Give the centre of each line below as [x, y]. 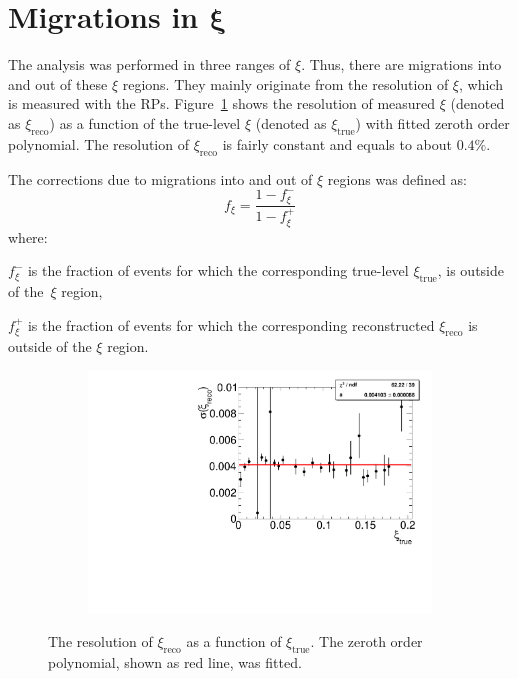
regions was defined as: [397, 178]
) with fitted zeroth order [432, 122]
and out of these [58, 83]
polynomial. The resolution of [98, 143]
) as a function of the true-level [145, 122]
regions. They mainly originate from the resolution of [285, 83]
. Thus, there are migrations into [401, 64]
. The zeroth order [366, 641]
